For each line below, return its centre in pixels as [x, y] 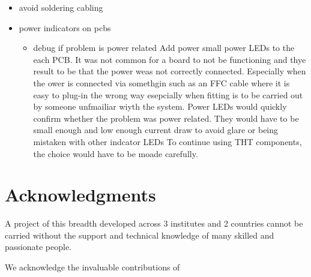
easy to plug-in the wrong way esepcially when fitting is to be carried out [168, 94]
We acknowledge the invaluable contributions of [92, 267]
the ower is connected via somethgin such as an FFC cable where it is [162, 82]
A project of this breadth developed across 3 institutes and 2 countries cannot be [154, 223]
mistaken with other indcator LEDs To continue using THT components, [168, 141]
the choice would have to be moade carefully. [116, 153]
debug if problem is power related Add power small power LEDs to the [164, 48]
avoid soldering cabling [61, 7]
